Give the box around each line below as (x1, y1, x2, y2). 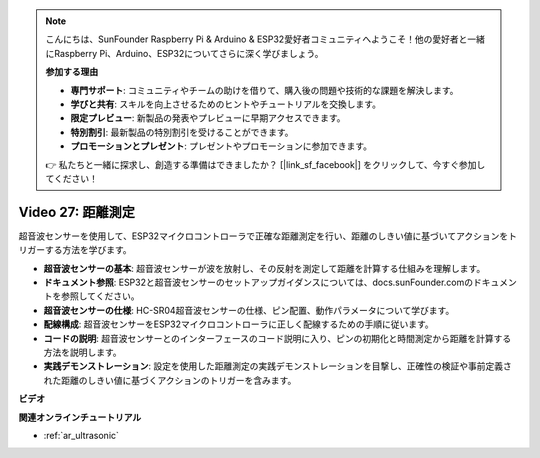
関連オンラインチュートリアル (18, 411, 142, 423)
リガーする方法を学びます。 (18, 244, 132, 256)
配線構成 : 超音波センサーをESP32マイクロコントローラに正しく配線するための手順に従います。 (43, 318, 434, 330)
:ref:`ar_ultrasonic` (43, 429, 120, 441)
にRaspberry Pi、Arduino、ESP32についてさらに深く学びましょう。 (45, 47, 324, 59)
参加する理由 (45, 66, 99, 78)
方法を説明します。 (43, 346, 122, 358)
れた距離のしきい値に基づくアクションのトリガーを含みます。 (43, 374, 297, 386)
